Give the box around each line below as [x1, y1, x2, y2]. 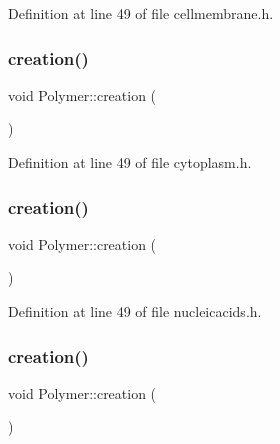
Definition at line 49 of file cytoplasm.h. [8, 152, 252, 172]
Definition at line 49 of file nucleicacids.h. [8, 301, 262, 321]
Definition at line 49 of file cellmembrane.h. [8, 3, 274, 23]
